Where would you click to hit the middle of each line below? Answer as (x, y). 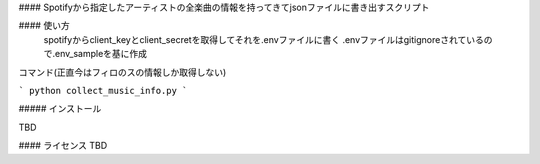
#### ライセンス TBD (63, 146)
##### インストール (60, 109)
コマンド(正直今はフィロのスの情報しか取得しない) (122, 72)
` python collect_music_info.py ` (103, 90)
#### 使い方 (44, 26)
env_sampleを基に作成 (101, 54)
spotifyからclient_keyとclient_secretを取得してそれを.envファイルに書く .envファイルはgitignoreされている (263, 39)
